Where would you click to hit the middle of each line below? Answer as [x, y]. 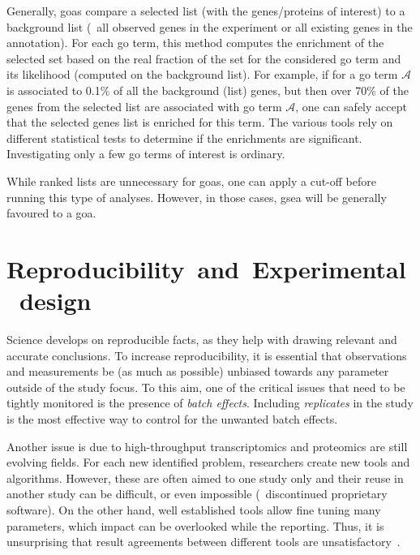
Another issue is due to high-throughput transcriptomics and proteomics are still [207, 446]
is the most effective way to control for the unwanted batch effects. [172, 419]
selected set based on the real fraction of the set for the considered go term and [204, 58]
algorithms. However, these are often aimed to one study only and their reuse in [205, 478]
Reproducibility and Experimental [206, 268]
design [56, 301]
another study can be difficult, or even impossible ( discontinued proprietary [197, 494]
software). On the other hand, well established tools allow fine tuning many [194, 509]
